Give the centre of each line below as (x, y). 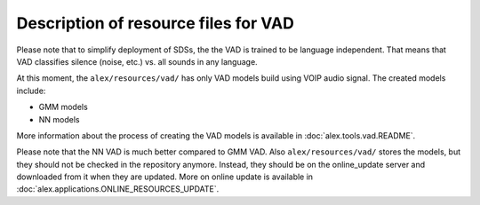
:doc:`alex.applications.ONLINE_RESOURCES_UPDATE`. (118, 189)
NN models (59, 119)
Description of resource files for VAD (156, 23)
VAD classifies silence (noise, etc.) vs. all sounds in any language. (137, 61)
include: (31, 91)
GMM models (63, 107)
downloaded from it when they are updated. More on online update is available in (165, 177)
